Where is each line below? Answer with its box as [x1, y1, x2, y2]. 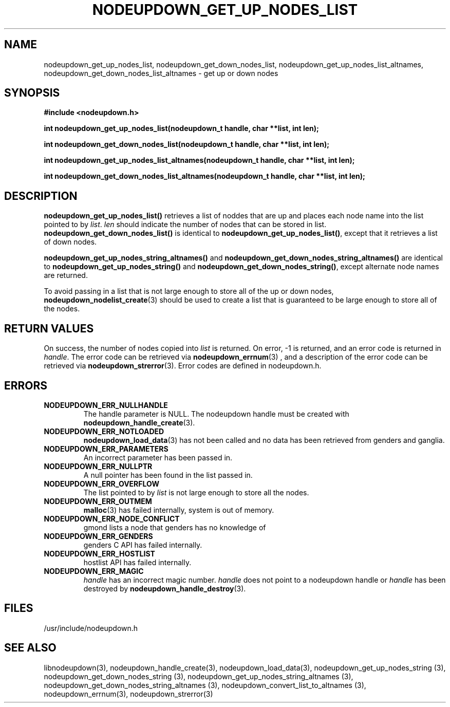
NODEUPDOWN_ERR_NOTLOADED [44, 426, 164, 436]
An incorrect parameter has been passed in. [83, 453, 233, 462]
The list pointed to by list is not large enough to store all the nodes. [83, 488, 309, 497]
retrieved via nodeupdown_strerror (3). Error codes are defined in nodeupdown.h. [44, 361, 322, 370]
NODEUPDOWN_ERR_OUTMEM [44, 496, 152, 506]
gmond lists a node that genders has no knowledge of [83, 523, 266, 532]
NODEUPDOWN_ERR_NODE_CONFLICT [44, 514, 180, 523]
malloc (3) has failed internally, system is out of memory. [83, 505, 274, 514]
